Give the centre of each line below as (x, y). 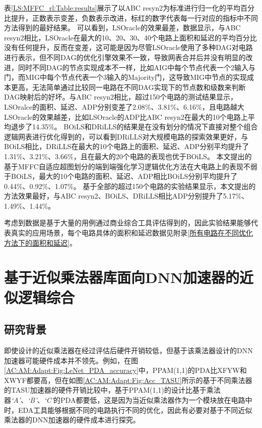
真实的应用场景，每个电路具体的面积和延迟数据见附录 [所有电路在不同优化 (132, 233)
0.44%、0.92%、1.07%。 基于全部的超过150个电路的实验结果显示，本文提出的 (130, 186)
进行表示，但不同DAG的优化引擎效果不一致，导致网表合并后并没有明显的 (125, 57)
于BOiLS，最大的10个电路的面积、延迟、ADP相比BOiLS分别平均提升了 (121, 176)
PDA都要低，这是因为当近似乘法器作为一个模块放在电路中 (156, 399)
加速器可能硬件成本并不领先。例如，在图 (71, 360)
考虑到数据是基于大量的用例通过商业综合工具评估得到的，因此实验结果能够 (127, 223)
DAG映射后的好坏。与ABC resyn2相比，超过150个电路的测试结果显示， (121, 97)
